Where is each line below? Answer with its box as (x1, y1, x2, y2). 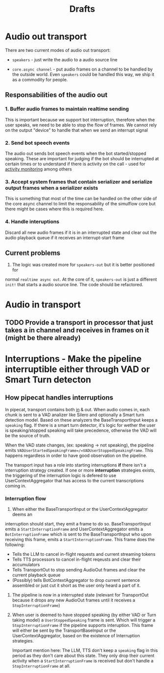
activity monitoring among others (5, 166, 72, 172)
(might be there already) (5, 333, 81, 342)
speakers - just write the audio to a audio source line (12, 56, 117, 62)
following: (5, 542, 25, 548)
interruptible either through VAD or (5, 364, 150, 375)
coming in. (5, 483, 26, 489)
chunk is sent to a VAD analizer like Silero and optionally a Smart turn (5, 412, 144, 418)
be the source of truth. (5, 432, 50, 438)
